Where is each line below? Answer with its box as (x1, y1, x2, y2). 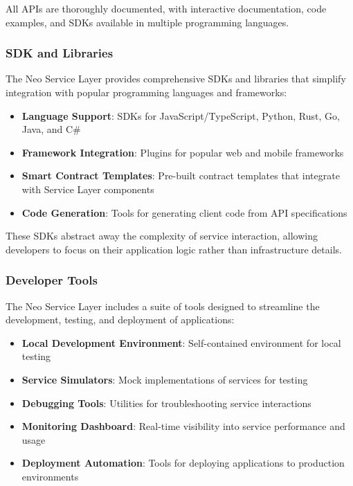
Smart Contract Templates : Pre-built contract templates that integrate (21, 168, 340, 183)
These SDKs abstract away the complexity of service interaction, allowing (6, 228, 318, 243)
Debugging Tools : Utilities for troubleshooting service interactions (21, 395, 311, 410)
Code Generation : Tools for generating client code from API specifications (21, 205, 347, 219)
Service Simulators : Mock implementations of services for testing (21, 372, 308, 386)
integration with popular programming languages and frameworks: (6, 85, 287, 99)
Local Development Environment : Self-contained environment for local (21, 335, 341, 350)
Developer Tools (6, 271, 98, 289)
